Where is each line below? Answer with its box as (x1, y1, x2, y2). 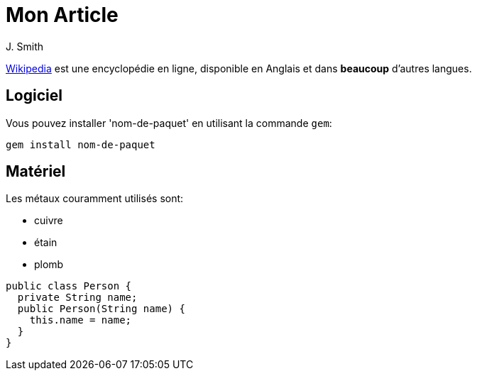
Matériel (6, 162, 66, 181)
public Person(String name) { (17, 303, 185, 315)
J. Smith (6, 40, 43, 52)
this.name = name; (29, 314, 132, 326)
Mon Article (6, 3, 119, 27)
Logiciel (6, 87, 62, 105)
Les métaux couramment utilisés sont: (6, 192, 184, 205)
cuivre (34, 214, 63, 227)
